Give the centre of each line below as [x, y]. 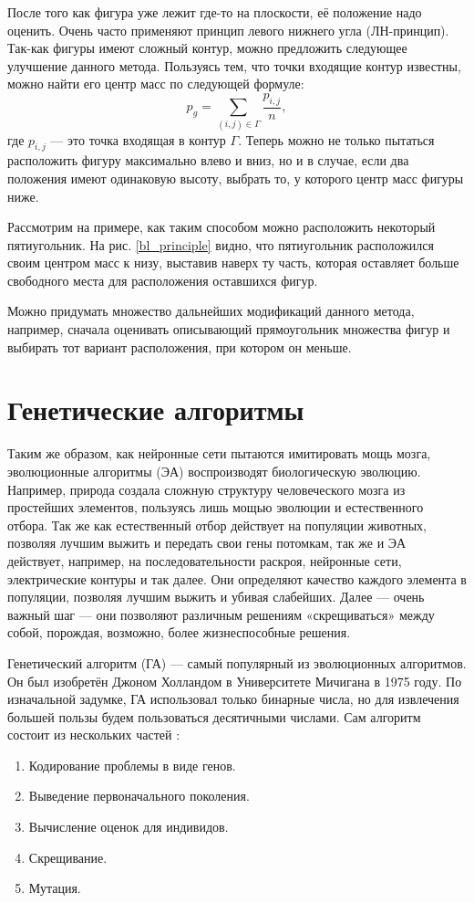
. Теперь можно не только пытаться [336, 139]
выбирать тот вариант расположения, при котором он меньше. [180, 346]
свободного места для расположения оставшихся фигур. [163, 280]
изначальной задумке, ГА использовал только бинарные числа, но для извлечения [233, 699]
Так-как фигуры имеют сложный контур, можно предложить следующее [207, 48]
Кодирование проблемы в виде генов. [132, 765]
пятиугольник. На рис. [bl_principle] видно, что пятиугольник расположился [221, 244]
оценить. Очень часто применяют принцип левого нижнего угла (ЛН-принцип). [228, 30]
